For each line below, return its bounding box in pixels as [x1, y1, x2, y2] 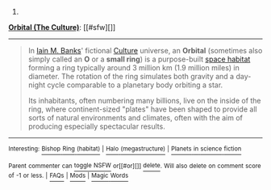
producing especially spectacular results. [27, 121, 165, 131]
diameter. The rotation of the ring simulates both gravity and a [27, 72, 235, 81]
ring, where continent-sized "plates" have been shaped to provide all [27, 104, 257, 114]
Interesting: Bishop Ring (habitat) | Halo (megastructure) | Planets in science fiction [8, 145, 242, 153]
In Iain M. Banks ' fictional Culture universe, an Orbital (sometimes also [27, 46, 263, 55]
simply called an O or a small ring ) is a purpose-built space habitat [27, 54, 251, 64]
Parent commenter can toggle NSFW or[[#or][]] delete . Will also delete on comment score [8, 162, 261, 170]
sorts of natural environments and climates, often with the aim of [27, 113, 244, 122]
